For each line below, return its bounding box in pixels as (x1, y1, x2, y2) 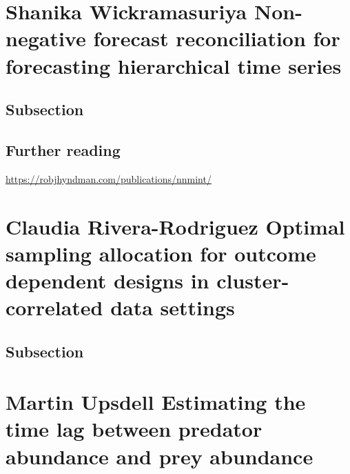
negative (6, 24, 86, 52)
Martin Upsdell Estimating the (6, 388, 306, 416)
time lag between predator (6, 415, 262, 443)
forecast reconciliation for (93, 24, 340, 52)
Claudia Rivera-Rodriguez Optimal (6, 212, 345, 240)
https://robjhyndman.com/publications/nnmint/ (6, 171, 212, 186)
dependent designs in (6, 266, 209, 294)
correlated (6, 293, 103, 322)
